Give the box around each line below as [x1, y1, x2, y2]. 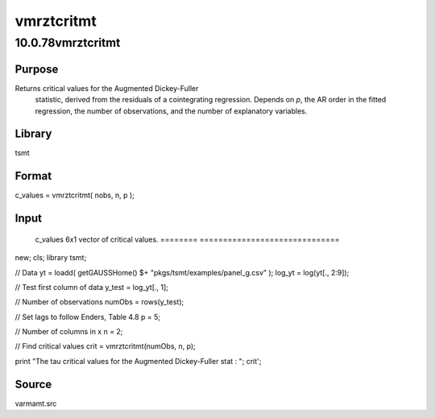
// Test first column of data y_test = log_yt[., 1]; [14, 282, 169, 292]
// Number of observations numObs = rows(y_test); [14, 297, 184, 307]
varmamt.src [14, 399, 57, 408]
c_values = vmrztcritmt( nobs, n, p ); [14, 190, 135, 201]
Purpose [14, 62, 59, 76]
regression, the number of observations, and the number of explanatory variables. [35, 106, 308, 116]
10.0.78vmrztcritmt [14, 35, 121, 50]
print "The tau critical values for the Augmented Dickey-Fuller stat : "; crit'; [14, 356, 262, 366]
